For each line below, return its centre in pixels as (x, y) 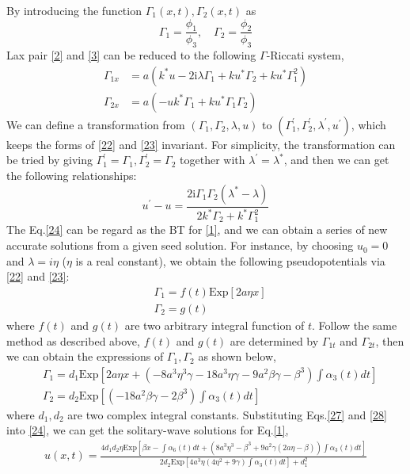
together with (213, 160)
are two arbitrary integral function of (214, 325)
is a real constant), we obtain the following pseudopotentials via (230, 260)
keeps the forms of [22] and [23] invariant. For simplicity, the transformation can (201, 144)
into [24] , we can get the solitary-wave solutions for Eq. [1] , (148, 430)
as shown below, (237, 356)
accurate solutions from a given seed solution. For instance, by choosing (180, 245)
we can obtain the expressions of (85, 356)
